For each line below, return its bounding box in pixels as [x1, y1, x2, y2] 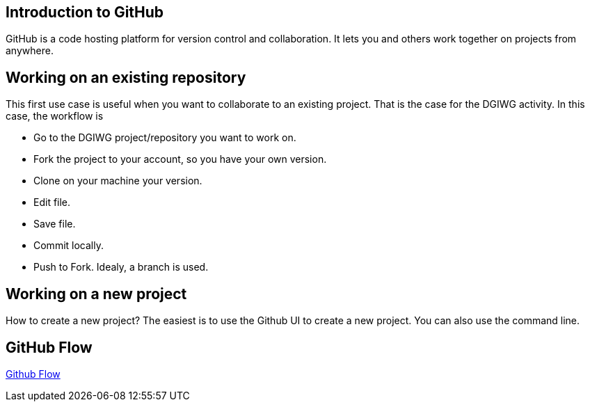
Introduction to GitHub [6, 3, 164, 21]
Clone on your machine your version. [33, 175, 202, 187]
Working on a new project [6, 285, 187, 303]
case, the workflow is [6, 110, 104, 122]
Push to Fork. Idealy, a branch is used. [33, 261, 209, 273]
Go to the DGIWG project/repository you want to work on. [33, 131, 296, 144]
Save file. [33, 218, 76, 230]
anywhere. [6, 45, 54, 57]
